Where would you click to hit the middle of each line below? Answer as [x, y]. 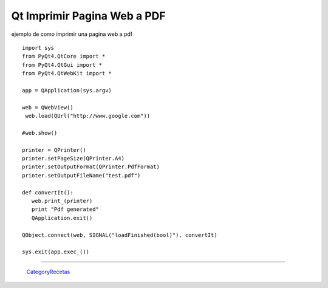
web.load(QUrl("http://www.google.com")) [88, 116]
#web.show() [40, 133]
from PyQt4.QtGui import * [62, 65]
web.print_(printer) [62, 201]
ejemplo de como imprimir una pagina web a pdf [72, 34]
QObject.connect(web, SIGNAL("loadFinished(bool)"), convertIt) [120, 235]
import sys [38, 48]
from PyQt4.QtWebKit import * [67, 74]
